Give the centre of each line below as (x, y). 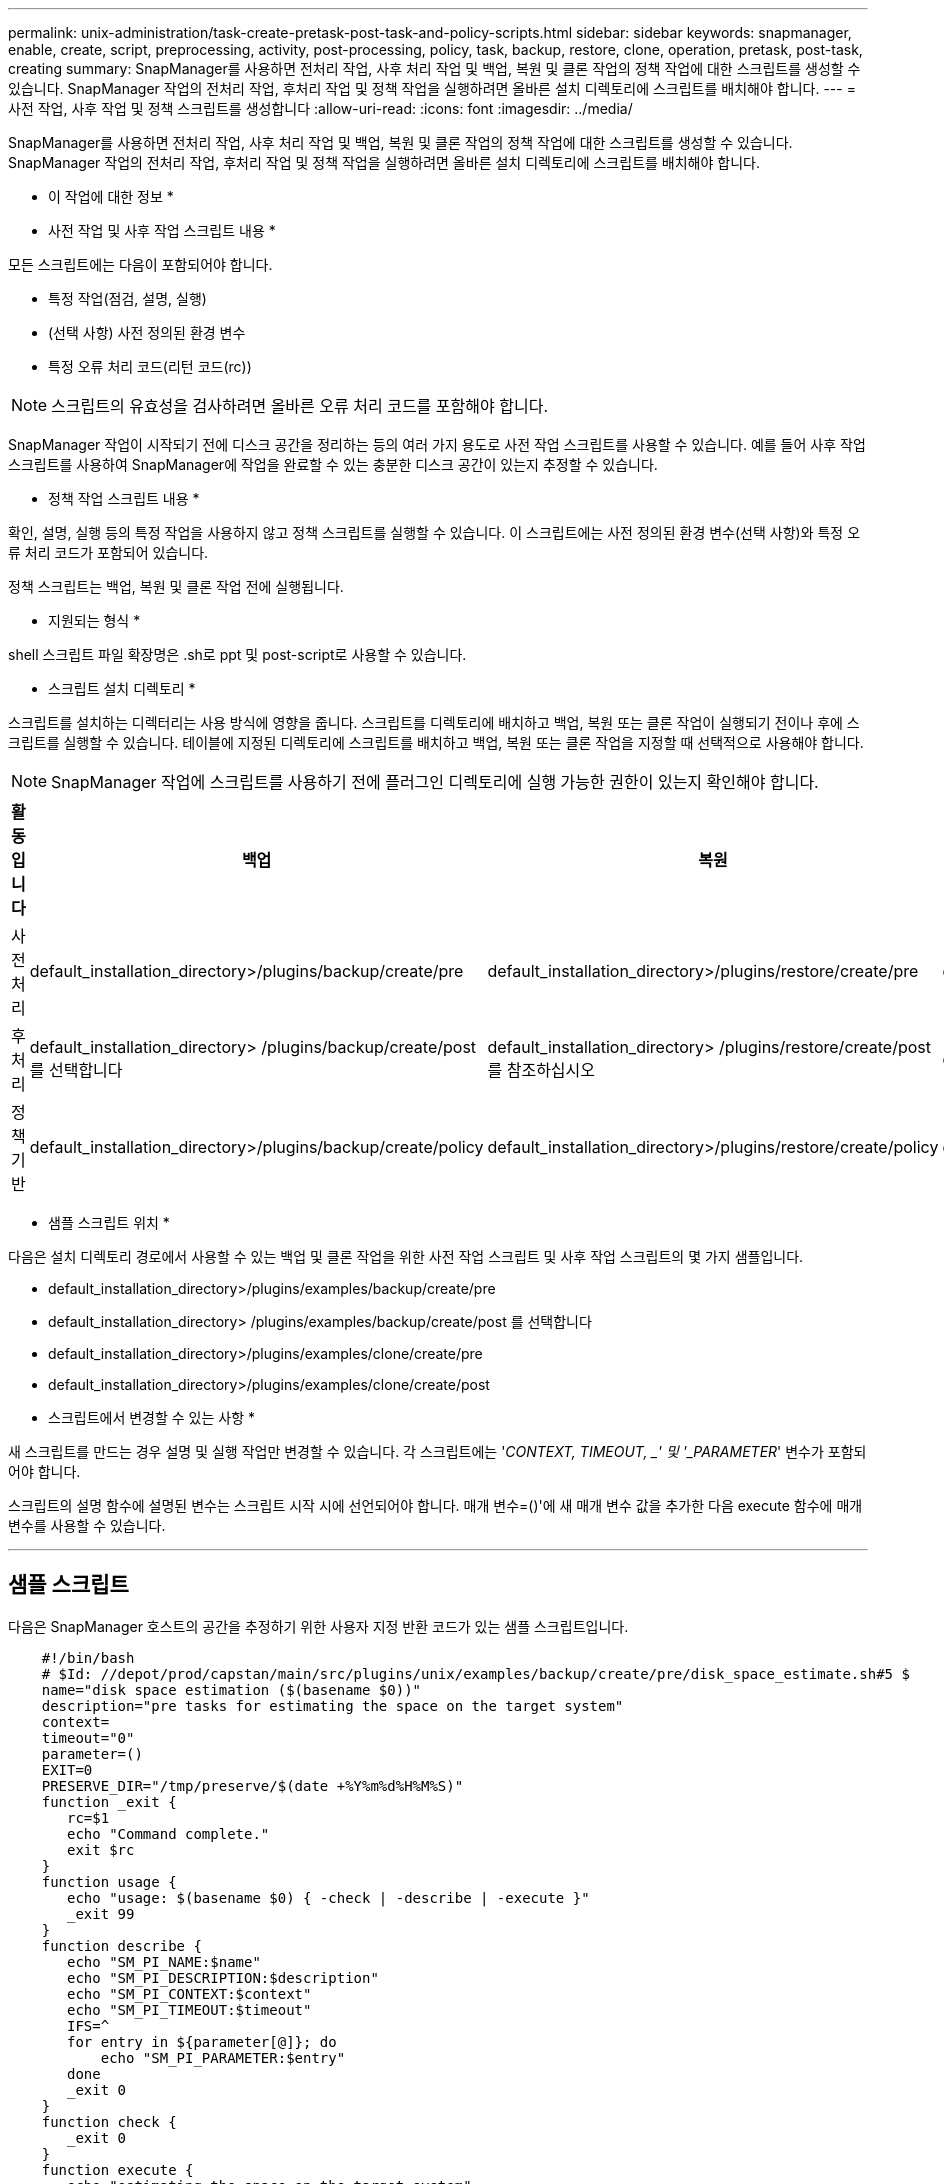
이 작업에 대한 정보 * (111, 196)
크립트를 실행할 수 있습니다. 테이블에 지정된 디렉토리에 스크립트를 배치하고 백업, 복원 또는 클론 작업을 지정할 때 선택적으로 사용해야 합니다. (436, 742)
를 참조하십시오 (541, 1070)
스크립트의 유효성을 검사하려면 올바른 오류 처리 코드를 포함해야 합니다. (299, 406)
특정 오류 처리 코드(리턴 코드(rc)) (150, 366)
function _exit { (109, 1801)
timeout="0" (88, 1737)
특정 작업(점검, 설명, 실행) (127, 298)
